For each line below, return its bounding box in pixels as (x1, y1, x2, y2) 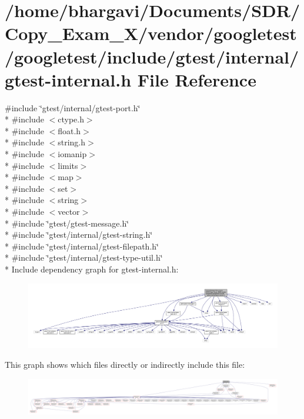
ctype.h (58, 113, 84, 125)
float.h (58, 124, 81, 137)
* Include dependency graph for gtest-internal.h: (5, 263, 179, 275)
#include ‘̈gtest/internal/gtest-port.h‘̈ (5, 101, 141, 114)
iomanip (58, 148, 87, 160)
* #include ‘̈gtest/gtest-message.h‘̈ (5, 217, 129, 229)
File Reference (137, 67, 256, 91)
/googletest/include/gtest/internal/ (5, 44, 299, 68)
